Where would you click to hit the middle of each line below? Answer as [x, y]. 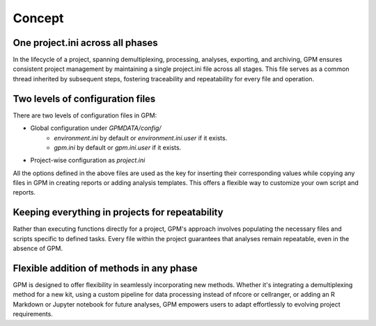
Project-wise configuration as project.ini [88, 161]
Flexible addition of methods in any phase [105, 268]
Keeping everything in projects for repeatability [118, 212]
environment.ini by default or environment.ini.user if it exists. [141, 138]
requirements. [33, 314]
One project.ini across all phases [85, 43]
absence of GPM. [38, 248]
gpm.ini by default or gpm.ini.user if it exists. [118, 147]
